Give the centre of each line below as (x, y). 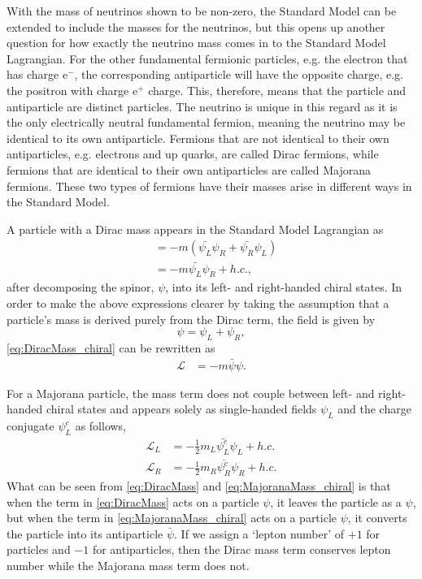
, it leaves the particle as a (336, 501)
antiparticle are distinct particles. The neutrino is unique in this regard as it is (202, 106)
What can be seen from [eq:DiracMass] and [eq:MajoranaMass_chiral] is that (199, 486)
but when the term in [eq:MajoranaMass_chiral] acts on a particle (172, 518)
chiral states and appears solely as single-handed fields (182, 409)
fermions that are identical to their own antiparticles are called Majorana (189, 169)
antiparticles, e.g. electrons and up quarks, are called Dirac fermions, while (193, 154)
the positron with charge (68, 90)
